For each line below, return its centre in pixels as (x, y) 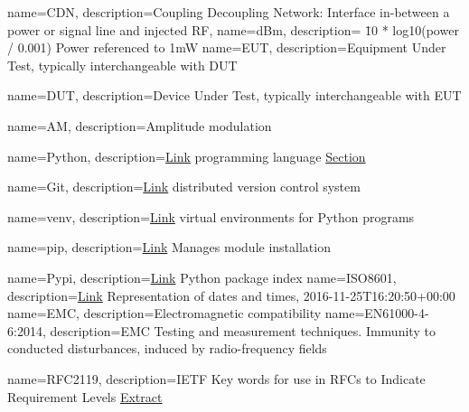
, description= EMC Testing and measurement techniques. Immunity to (239, 330)
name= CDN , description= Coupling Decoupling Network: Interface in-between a (229, 12)
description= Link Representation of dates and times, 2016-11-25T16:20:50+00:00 (231, 295)
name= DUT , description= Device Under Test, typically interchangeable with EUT (234, 95)
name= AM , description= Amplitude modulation (140, 125)
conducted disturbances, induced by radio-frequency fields (167, 348)
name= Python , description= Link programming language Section (187, 156)
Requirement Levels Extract (85, 396)
